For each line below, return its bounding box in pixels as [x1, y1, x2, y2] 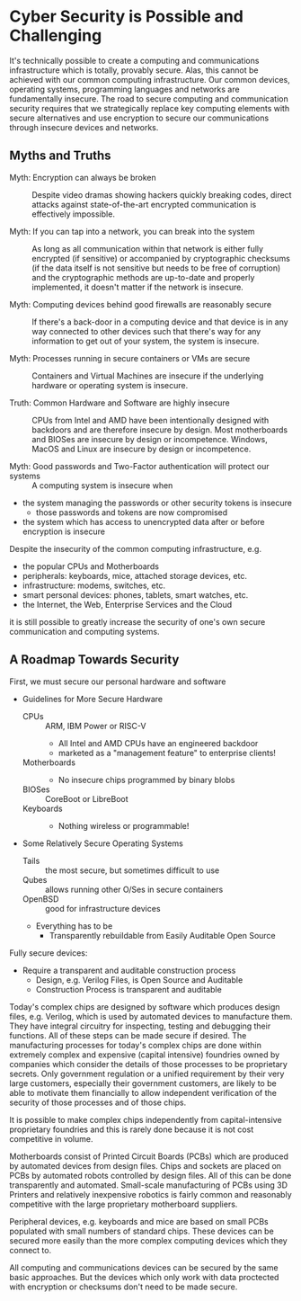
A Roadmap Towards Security [9, 652, 180, 667]
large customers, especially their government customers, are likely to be [9, 1077, 277, 1089]
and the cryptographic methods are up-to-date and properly [31, 272, 255, 282]
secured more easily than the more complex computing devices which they [9, 1234, 288, 1246]
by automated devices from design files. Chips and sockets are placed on [9, 1160, 281, 1171]
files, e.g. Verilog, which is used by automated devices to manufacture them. [9, 1011, 293, 1021]
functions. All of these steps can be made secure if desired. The [9, 1029, 247, 1040]
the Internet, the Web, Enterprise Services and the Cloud [22, 599, 233, 610]
